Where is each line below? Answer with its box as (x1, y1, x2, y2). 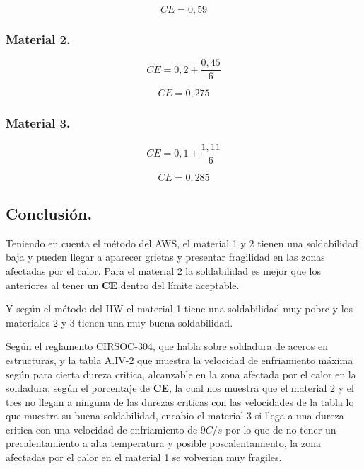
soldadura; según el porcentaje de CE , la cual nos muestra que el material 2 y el (6, 380, 354, 395)
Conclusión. (6, 202, 93, 224)
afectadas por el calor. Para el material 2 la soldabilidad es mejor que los (6, 263, 321, 278)
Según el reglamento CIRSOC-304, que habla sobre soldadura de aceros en (6, 339, 328, 354)
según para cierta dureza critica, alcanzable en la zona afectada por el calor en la (6, 366, 356, 381)
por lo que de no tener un (225, 422, 336, 436)
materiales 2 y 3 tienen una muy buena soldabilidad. (6, 315, 233, 329)
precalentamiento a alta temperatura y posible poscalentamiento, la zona (6, 436, 321, 451)
